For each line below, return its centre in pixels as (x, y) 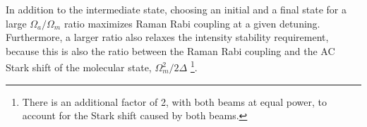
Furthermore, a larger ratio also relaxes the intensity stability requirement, (167, 37)
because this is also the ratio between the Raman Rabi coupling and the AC (170, 50)
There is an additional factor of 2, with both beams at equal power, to (174, 101)
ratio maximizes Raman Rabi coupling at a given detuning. (192, 23)
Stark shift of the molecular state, (79, 67)
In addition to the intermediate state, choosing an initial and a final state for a (176, 9)
